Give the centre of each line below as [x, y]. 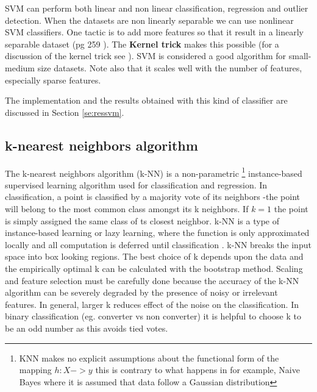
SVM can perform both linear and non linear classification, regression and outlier [157, 8]
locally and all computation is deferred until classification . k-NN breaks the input [158, 244]
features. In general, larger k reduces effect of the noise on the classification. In [152, 304]
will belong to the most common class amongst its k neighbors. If [127, 208]
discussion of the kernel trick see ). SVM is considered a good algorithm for [146, 56]
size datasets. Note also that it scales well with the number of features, [170, 67]
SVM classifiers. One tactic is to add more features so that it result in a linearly [154, 32]
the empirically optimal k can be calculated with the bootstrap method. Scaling [154, 268]
